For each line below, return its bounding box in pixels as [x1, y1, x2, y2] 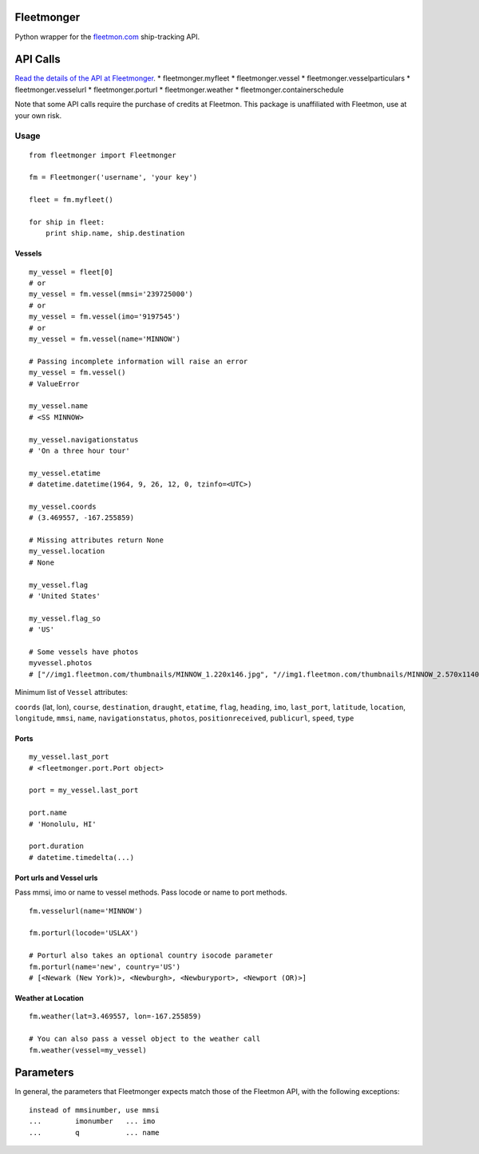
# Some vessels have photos [29, 647, 139, 656]
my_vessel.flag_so [29, 613, 101, 623]
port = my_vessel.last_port [29, 786, 139, 795]
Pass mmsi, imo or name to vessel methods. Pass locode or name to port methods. [14, 887, 287, 898]
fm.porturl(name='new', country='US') [29, 962, 181, 971]
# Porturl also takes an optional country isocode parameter [29, 951, 273, 960]
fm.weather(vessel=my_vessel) [29, 1045, 148, 1054]
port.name [29, 808, 67, 818]
